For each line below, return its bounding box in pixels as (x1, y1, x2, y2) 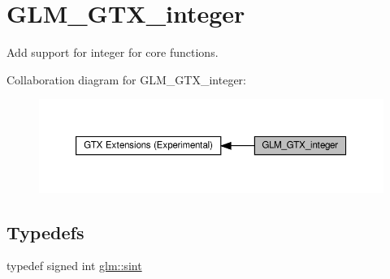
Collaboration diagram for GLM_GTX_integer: (6, 71, 246, 88)
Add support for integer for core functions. (6, 44, 219, 61)
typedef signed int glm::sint (6, 257, 142, 274)
